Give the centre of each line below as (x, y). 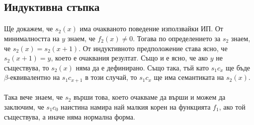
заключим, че (24, 106)
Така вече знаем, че (34, 97)
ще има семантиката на (189, 77)
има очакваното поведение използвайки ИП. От (151, 29)
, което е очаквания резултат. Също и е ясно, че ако (129, 58)
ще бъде (238, 67)
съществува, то (27, 67)
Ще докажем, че (29, 29)
